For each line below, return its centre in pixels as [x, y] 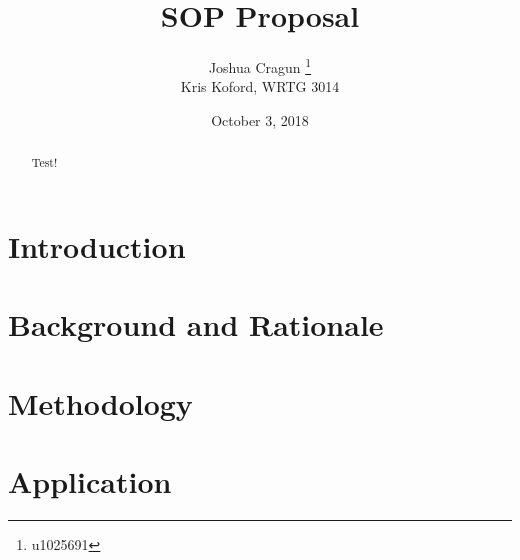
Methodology [100, 402]
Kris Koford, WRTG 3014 [260, 86]
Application [90, 481]
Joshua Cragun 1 [260, 65]
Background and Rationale [196, 324]
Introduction [97, 246]
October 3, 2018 [260, 119]
